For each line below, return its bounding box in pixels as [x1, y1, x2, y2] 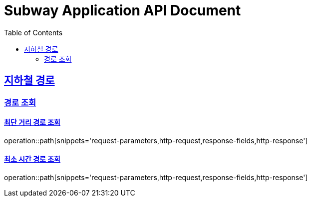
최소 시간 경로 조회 [4, 155, 60, 164]
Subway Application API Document [4, 2, 241, 19]
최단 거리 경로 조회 [4, 118, 60, 127]
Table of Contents [4, 28, 63, 37]
